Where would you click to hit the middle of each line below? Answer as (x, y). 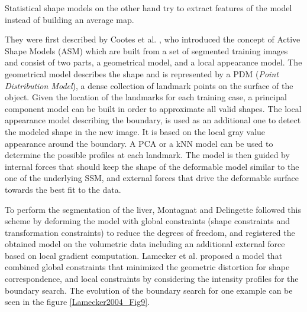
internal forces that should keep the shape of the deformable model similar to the (152, 166)
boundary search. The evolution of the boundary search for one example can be (149, 290)
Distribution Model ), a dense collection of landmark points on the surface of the (149, 85)
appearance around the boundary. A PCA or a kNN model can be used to (139, 143)
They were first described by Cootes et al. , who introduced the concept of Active (153, 39)
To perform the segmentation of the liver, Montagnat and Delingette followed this (153, 209)
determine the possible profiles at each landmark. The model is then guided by (147, 155)
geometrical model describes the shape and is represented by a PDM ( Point (142, 73)
